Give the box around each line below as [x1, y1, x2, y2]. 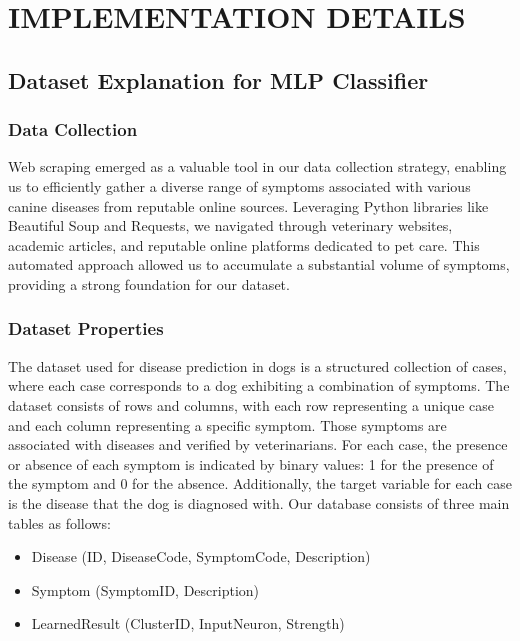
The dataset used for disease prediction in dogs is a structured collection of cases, [8, 355, 507, 376]
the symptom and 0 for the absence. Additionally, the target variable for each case [8, 473, 512, 494]
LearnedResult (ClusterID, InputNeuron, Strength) [31, 613, 345, 634]
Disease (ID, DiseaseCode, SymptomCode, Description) [31, 546, 371, 567]
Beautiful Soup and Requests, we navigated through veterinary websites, [8, 215, 453, 236]
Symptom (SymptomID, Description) [31, 579, 260, 600]
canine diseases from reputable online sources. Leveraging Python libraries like [8, 195, 489, 216]
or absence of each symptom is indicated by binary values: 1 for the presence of [8, 453, 494, 474]
